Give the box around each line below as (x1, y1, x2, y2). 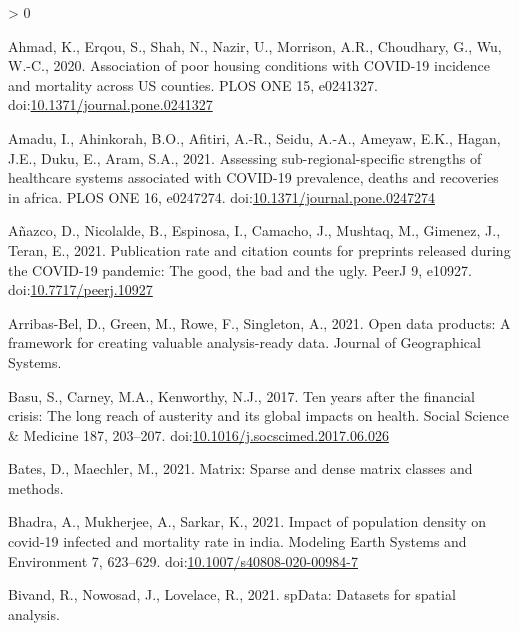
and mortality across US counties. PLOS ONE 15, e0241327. (8, 74, 378, 95)
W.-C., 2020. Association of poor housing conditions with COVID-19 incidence (8, 55, 491, 76)
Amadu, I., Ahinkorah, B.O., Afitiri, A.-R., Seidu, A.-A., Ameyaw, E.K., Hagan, (8, 127, 501, 148)
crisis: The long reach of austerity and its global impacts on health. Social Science (8, 405, 509, 426)
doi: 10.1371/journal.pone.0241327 (8, 94, 213, 115)
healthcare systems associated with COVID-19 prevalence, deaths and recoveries (8, 167, 499, 188)
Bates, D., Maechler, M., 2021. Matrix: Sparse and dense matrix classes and (8, 458, 473, 479)
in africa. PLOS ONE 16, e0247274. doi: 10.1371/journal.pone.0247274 (8, 186, 435, 207)
